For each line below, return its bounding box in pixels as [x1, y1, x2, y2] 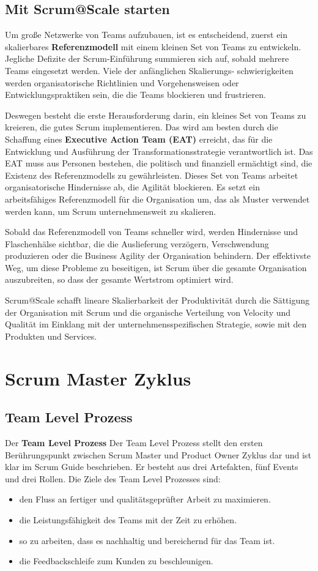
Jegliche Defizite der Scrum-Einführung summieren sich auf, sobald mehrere [5, 52, 289, 65]
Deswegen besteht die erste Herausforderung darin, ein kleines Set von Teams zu [5, 108, 306, 121]
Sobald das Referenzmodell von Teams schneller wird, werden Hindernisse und [5, 225, 298, 238]
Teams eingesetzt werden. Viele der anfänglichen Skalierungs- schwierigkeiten [5, 64, 294, 77]
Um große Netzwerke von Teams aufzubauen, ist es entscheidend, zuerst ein [5, 28, 288, 41]
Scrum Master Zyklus [5, 365, 191, 390]
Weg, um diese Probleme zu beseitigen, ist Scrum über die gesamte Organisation [5, 261, 307, 274]
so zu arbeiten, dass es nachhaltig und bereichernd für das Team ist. [19, 534, 275, 547]
